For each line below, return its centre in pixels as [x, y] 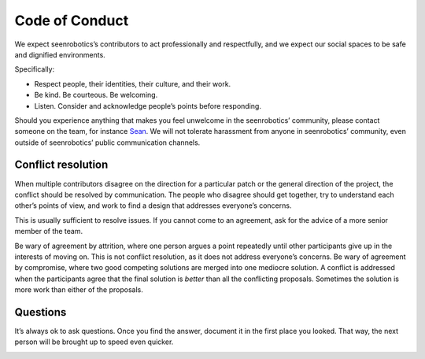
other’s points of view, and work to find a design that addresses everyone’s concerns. [153, 205]
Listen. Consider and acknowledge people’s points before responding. [148, 105]
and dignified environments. [60, 54]
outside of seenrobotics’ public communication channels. [107, 142]
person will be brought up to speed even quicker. [94, 342]
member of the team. [49, 231]
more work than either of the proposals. [79, 290]
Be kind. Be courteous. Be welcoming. [96, 95]
